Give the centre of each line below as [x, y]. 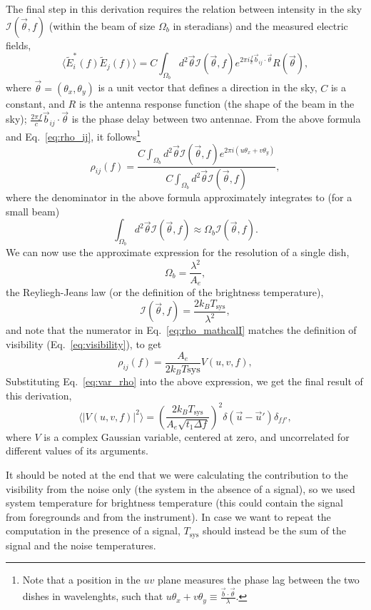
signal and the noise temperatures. [81, 545]
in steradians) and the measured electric [260, 25]
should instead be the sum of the [274, 530]
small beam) [33, 211]
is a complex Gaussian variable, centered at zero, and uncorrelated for [197, 436]
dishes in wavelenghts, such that [93, 596]
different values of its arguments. [77, 451]
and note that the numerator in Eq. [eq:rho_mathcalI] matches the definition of [181, 330]
